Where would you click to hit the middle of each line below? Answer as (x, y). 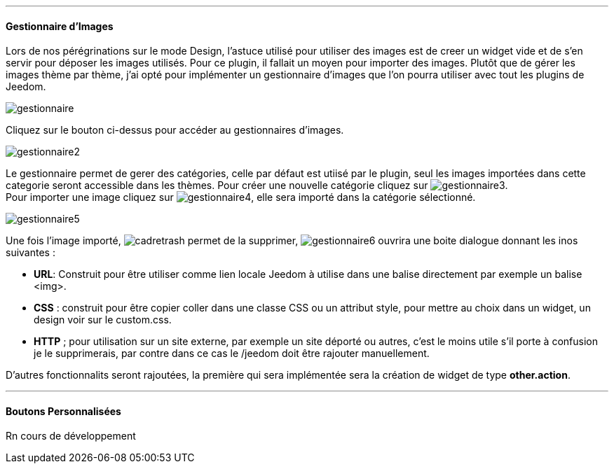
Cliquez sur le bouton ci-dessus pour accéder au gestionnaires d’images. (175, 130)
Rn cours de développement (71, 436)
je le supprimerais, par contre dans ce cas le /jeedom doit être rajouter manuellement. (232, 353)
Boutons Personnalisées (63, 411)
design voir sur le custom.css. (103, 320)
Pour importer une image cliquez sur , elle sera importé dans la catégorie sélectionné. (241, 197)
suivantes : (30, 253)
